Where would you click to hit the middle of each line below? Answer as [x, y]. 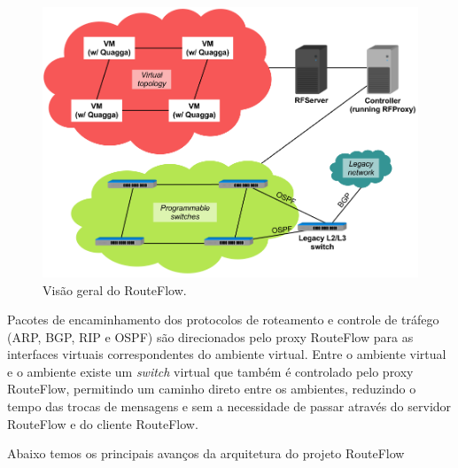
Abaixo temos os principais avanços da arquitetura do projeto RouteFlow [206, 453]
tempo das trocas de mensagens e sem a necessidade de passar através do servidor [229, 406]
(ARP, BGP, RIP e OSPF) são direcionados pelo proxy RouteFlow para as [210, 336]
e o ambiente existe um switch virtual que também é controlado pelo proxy [210, 371]
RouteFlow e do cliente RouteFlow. [103, 423]
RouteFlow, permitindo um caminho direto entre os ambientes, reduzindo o [212, 389]
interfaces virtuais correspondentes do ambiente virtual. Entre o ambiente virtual [227, 354]
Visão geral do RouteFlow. [115, 289]
